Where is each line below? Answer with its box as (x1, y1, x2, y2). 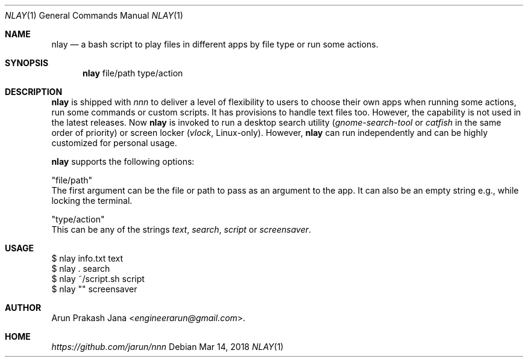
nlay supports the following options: (51, 156, 195, 167)
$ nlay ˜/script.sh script (51, 274, 145, 284)
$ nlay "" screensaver (51, 284, 137, 294)
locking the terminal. (51, 195, 133, 206)
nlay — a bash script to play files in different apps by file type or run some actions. (51, 39, 379, 49)
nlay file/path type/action (83, 68, 183, 78)
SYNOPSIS (5, 58, 49, 68)
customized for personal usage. (51, 138, 177, 148)
